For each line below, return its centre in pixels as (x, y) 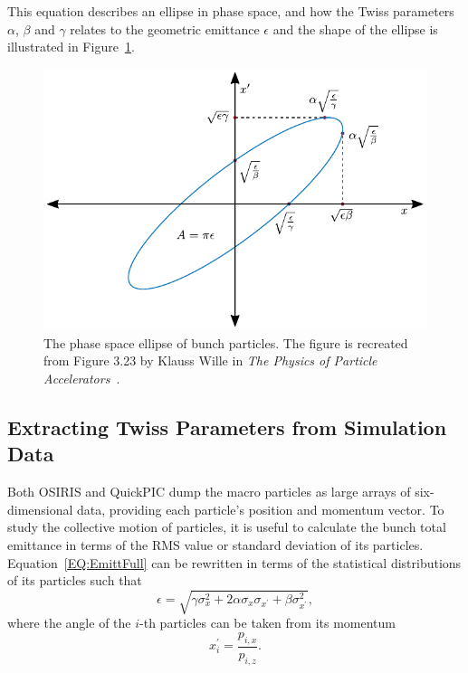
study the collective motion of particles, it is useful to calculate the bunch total (227, 527)
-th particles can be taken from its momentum (267, 623)
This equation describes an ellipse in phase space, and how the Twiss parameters (231, 11)
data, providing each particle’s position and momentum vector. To (261, 509)
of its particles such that (75, 580)
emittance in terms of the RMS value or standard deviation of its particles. (215, 545)
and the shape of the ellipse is (355, 28)
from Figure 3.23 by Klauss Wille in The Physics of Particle (210, 360)
